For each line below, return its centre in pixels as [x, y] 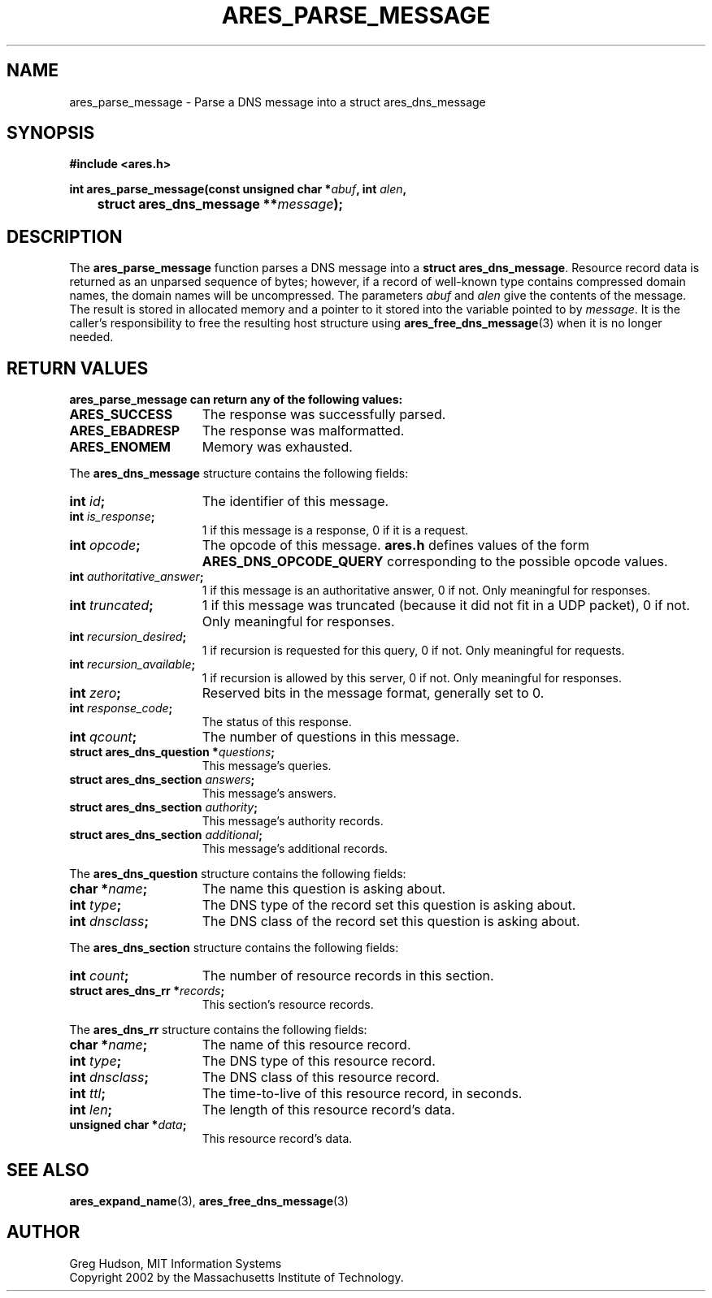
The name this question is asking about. [324, 889]
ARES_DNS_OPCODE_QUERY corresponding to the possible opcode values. [435, 562]
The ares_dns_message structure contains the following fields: [239, 474]
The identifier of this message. [295, 502]
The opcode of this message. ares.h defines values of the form [395, 545]
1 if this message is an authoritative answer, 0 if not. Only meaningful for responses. [426, 591]
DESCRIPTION [65, 236]
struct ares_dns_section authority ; [163, 807]
